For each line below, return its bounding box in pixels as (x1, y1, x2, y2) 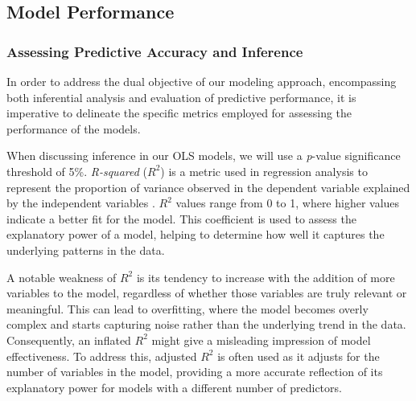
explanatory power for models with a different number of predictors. (6, 378, 342, 395)
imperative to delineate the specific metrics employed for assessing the (6, 104, 352, 121)
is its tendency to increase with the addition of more (136, 268, 395, 285)
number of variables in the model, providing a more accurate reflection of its (6, 363, 383, 380)
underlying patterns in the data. (6, 241, 165, 258)
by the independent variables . (6, 194, 155, 211)
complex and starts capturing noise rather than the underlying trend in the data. (6, 316, 406, 333)
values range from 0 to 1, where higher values (175, 194, 400, 211)
